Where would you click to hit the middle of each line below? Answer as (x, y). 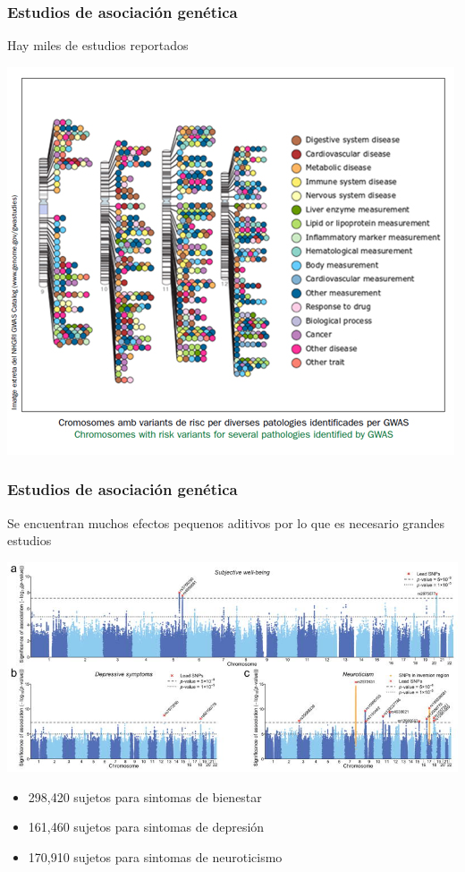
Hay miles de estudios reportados (98, 45)
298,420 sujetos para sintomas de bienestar (145, 796)
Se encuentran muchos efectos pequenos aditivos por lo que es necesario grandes (226, 522)
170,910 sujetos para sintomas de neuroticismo (155, 856)
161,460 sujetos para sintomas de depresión (146, 827)
